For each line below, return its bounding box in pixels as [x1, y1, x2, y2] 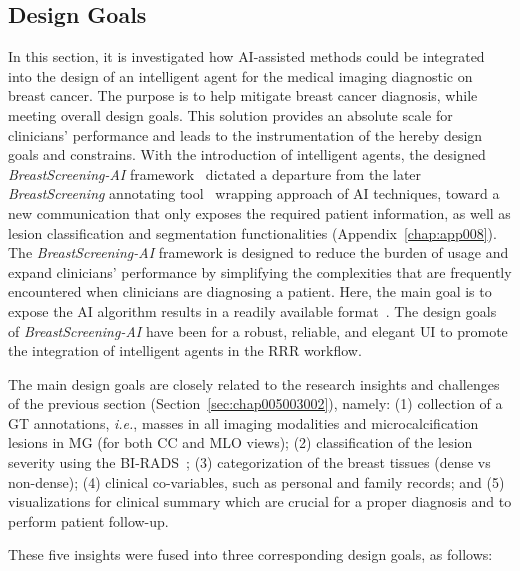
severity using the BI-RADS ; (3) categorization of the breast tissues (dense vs [8, 452, 491, 473]
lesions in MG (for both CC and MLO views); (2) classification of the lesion [8, 432, 473, 453]
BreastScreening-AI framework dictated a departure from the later [8, 163, 422, 184]
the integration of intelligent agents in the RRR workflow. [8, 340, 362, 361]
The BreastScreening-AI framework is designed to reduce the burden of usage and [8, 242, 509, 263]
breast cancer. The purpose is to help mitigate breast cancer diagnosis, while [8, 85, 478, 106]
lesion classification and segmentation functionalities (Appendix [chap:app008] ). [8, 222, 497, 243]
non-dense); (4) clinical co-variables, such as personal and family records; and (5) [8, 471, 505, 492]
